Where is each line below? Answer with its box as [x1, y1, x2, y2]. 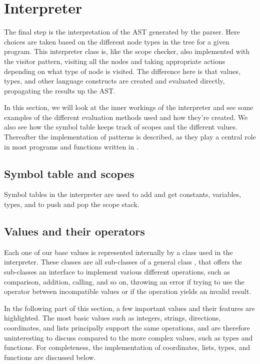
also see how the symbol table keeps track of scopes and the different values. [4, 121, 237, 132]
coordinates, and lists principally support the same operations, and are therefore [4, 322, 250, 332]
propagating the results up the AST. [4, 85, 116, 95]
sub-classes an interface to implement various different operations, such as [4, 266, 230, 277]
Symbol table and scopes [4, 165, 134, 181]
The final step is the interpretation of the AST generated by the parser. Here [4, 26, 240, 37]
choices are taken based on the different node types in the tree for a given [4, 36, 229, 46]
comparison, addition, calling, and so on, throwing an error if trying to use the [4, 276, 244, 286]
